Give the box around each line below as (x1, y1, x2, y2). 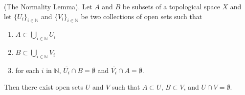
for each (15, 65, 40, 75)
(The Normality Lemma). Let (4, 1, 92, 11)
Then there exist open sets (4, 81, 84, 92)
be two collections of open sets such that (81, 11, 202, 21)
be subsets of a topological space (122, 1, 220, 11)
